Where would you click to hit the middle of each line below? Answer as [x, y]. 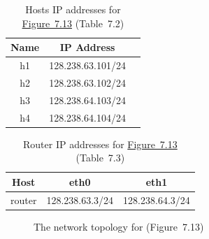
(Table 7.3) [100, 158]
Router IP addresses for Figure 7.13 [100, 144]
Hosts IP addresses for [73, 9]
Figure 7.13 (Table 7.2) [73, 23]
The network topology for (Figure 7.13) [119, 226]
